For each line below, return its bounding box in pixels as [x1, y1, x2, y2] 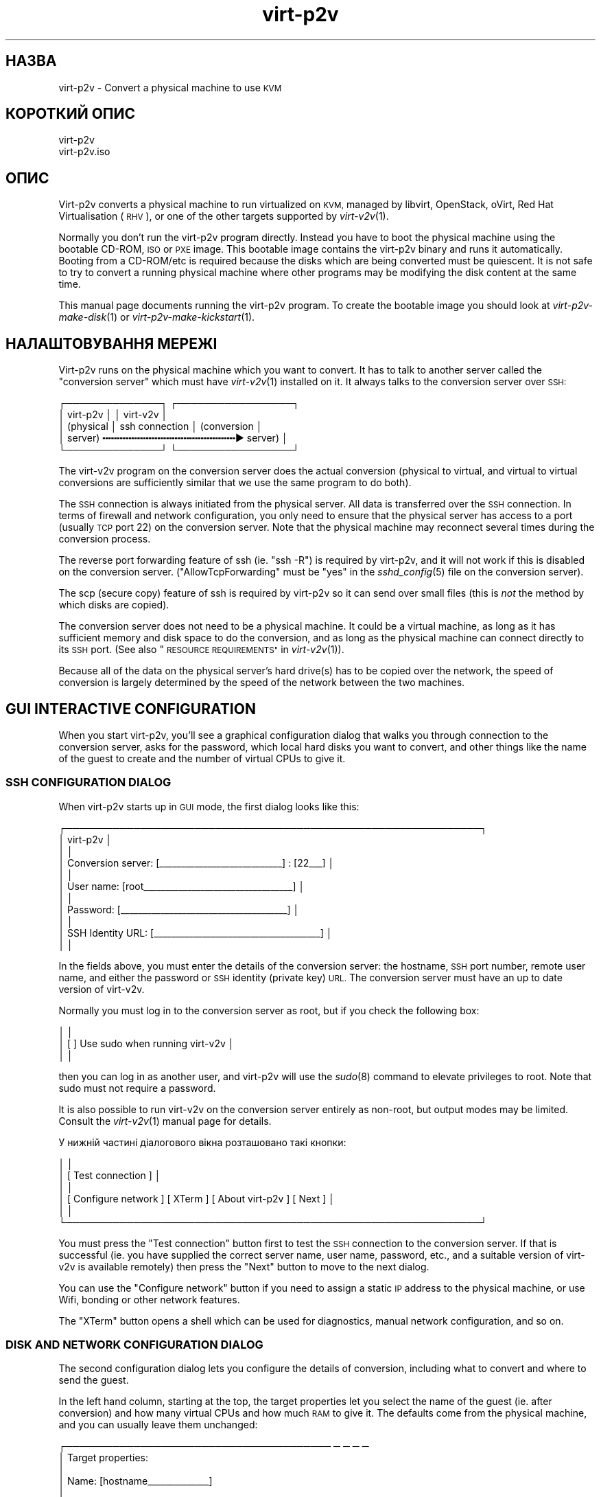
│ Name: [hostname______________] [58, 1475, 213, 1487]
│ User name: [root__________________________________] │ [58, 880, 305, 892]
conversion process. [58, 533, 151, 545]
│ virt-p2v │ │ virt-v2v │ [58, 409, 168, 421]
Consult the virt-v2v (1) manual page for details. [58, 1115, 272, 1127]
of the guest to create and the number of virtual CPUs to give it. [58, 752, 346, 764]
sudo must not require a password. [58, 1082, 216, 1094]
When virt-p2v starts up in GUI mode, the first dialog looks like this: [58, 800, 360, 812]
